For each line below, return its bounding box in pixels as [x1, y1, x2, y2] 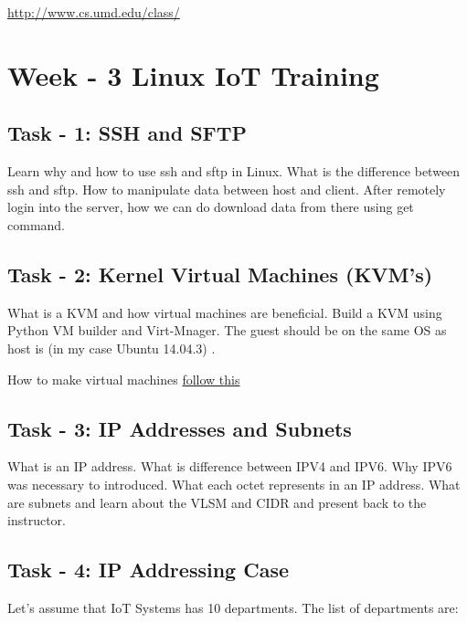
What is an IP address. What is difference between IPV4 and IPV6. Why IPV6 [7, 457, 452, 476]
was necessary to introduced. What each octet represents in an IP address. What [7, 474, 461, 493]
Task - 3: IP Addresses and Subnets [7, 414, 352, 442]
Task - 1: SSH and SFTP [7, 119, 248, 147]
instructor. [7, 511, 66, 530]
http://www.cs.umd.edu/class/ [7, 3, 180, 21]
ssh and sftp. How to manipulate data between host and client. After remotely [7, 179, 446, 198]
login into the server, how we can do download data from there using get [7, 197, 414, 216]
